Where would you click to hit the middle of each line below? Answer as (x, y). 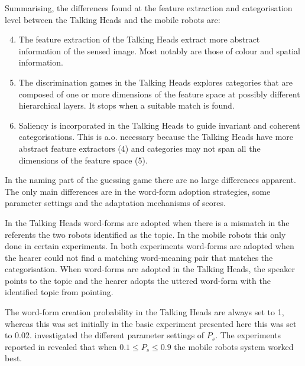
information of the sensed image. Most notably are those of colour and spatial (159, 50)
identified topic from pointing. (59, 292)
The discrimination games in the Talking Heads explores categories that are (156, 82)
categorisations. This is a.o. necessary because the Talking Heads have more (156, 137)
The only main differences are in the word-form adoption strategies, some (138, 191)
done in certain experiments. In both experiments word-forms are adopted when (150, 246)
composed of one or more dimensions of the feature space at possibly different (159, 94)
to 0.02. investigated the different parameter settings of (105, 335)
